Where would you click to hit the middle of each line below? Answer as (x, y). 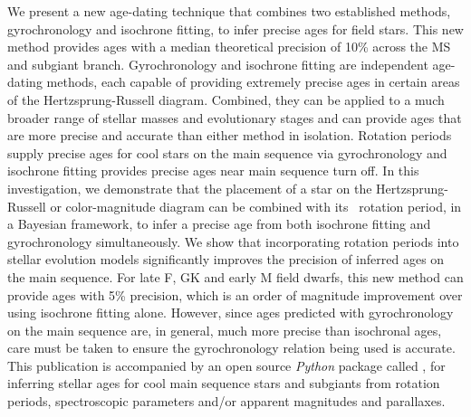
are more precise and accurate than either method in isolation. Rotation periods (230, 135)
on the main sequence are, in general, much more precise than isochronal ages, (225, 330)
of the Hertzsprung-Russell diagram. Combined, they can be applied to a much (226, 99)
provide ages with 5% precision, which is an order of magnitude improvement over (235, 294)
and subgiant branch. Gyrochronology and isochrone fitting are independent (218, 64)
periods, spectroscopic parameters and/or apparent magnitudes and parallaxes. (226, 401)
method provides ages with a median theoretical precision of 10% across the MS (229, 47)
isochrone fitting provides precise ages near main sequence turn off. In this (213, 171)
